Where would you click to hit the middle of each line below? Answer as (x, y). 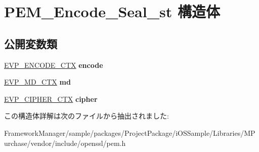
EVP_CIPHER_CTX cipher (51, 99)
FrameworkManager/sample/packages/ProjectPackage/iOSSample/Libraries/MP (130, 132)
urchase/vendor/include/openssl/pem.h (65, 143)
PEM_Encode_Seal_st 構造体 (112, 11)
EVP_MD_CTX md (37, 82)
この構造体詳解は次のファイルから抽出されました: (87, 116)
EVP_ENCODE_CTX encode (54, 65)
